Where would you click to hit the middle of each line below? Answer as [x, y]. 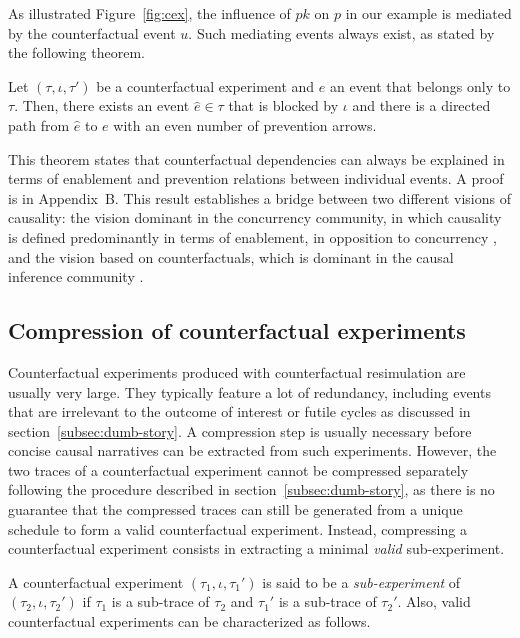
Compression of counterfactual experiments [237, 330]
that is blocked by [283, 105]
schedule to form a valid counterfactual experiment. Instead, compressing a [237, 528]
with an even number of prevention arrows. [245, 124]
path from [39, 124]
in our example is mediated [428, 13]
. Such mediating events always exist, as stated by [341, 32]
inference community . [76, 276]
